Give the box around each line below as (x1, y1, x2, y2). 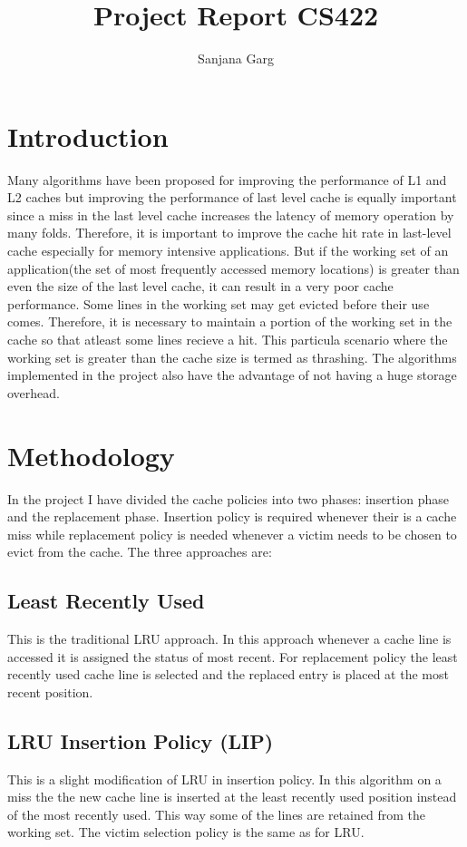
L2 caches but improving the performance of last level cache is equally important (7, 188, 457, 207)
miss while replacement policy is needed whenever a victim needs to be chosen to (7, 524, 457, 543)
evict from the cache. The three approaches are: (7, 542, 272, 561)
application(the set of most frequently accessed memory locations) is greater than (7, 258, 460, 277)
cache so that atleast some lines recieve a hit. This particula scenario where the (7, 330, 448, 348)
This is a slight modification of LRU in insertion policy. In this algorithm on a (7, 769, 442, 788)
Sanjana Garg (198, 49, 274, 68)
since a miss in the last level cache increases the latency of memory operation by (7, 205, 454, 224)
